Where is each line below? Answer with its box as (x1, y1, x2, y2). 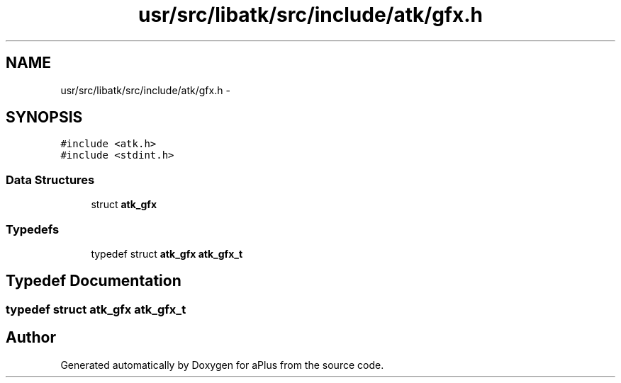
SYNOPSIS (6, 108, 83, 127)
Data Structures (6, 172, 95, 187)
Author (6, 328, 56, 347)
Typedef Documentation (6, 272, 181, 290)
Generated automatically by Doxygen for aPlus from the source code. (60, 358, 384, 371)
